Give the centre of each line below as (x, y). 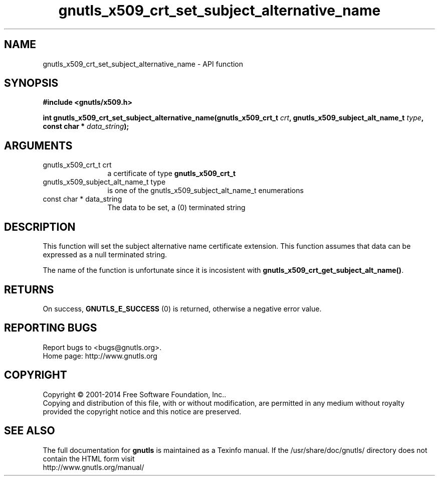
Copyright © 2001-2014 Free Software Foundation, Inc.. (135, 394)
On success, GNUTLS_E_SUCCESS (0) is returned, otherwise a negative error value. (182, 308)
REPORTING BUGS (51, 328)
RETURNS (29, 289)
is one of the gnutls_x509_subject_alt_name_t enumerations (205, 191)
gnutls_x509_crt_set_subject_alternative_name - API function (143, 64)
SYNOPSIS (31, 83)
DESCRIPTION (40, 227)
